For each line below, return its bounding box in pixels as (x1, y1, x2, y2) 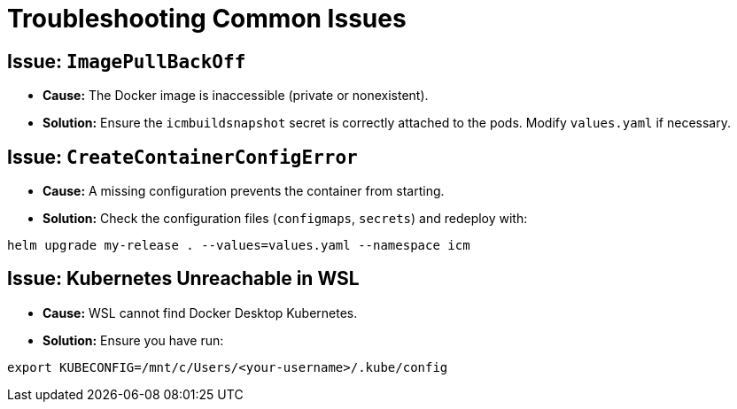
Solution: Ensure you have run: (43, 332, 224, 348)
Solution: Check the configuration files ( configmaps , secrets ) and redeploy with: (43, 211, 528, 227)
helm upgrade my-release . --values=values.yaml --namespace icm (7, 238, 470, 253)
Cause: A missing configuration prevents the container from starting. (43, 183, 445, 199)
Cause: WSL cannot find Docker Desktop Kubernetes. (43, 305, 358, 320)
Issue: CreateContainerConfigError (7, 145, 358, 168)
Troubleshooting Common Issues (7, 4, 407, 34)
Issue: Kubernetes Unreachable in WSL (7, 267, 360, 290)
